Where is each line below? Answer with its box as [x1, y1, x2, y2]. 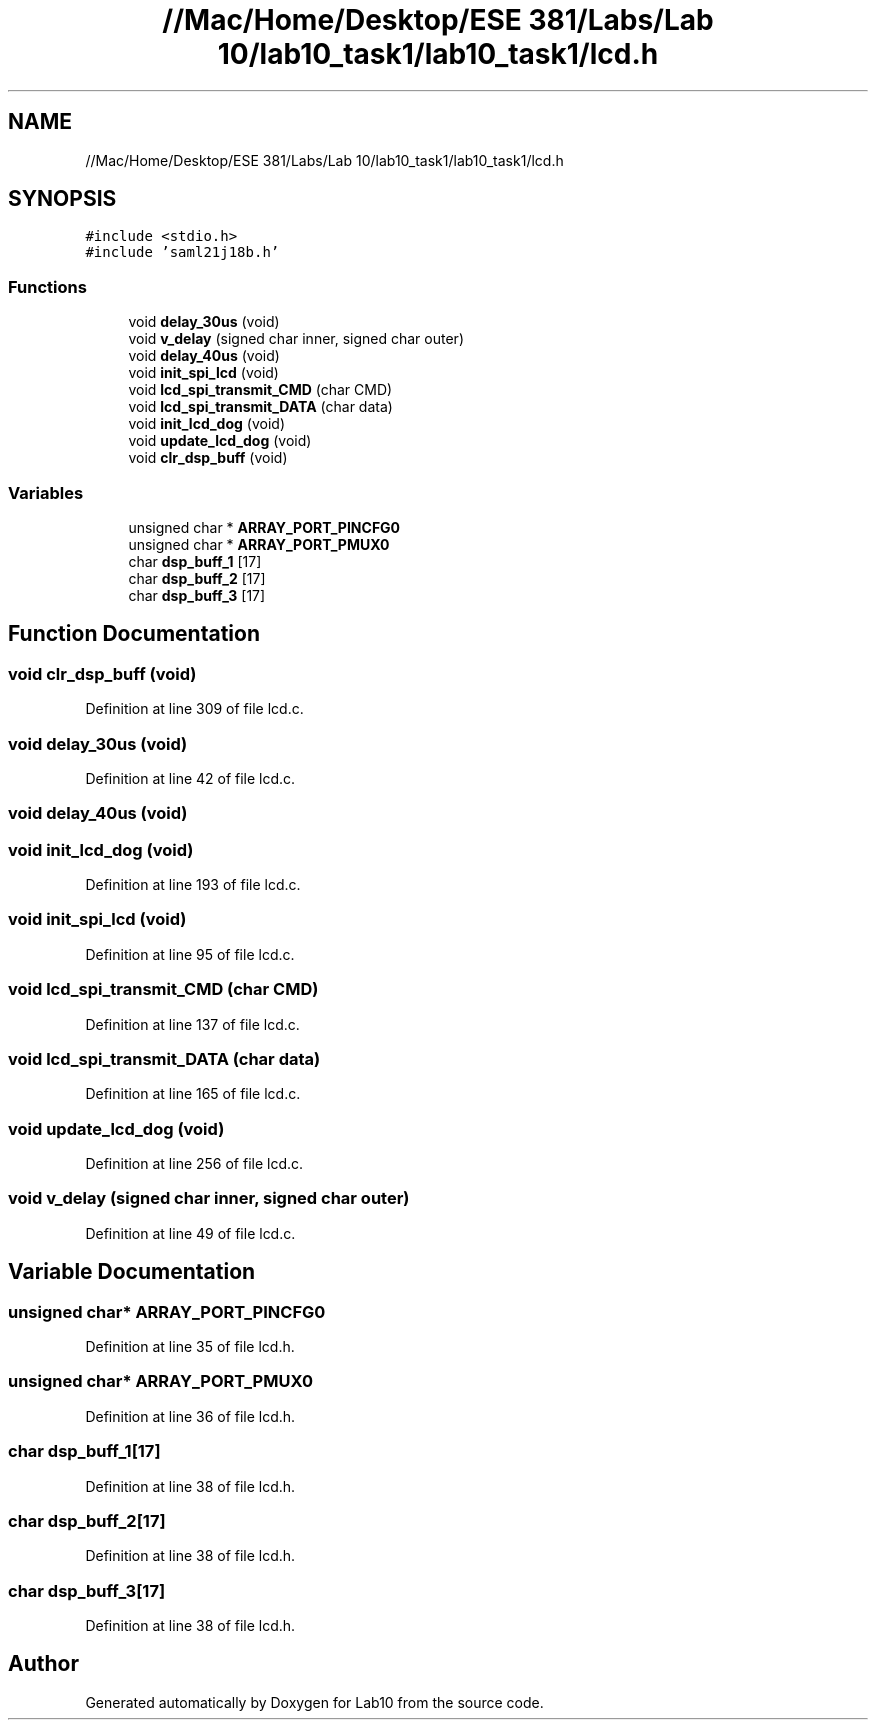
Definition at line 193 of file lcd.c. [85, 876, 301, 894]
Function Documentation [8, 621, 260, 647]
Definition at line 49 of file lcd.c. [85, 1224, 296, 1242]
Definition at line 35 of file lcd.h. [85, 1338, 295, 1355]
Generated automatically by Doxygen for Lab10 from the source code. [85, 1693, 544, 1711]
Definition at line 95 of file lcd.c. [85, 945, 295, 963]
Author [8, 1651, 79, 1677]
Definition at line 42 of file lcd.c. [85, 769, 296, 787]
